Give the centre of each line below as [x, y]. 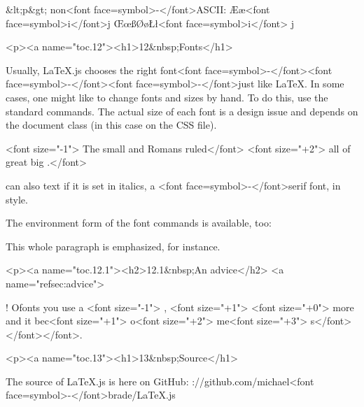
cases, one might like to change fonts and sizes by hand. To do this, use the [167, 97]
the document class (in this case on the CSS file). [111, 125]
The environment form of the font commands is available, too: [139, 223]
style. [17, 199]
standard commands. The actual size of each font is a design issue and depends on [182, 111]
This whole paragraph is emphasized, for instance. [113, 246]
